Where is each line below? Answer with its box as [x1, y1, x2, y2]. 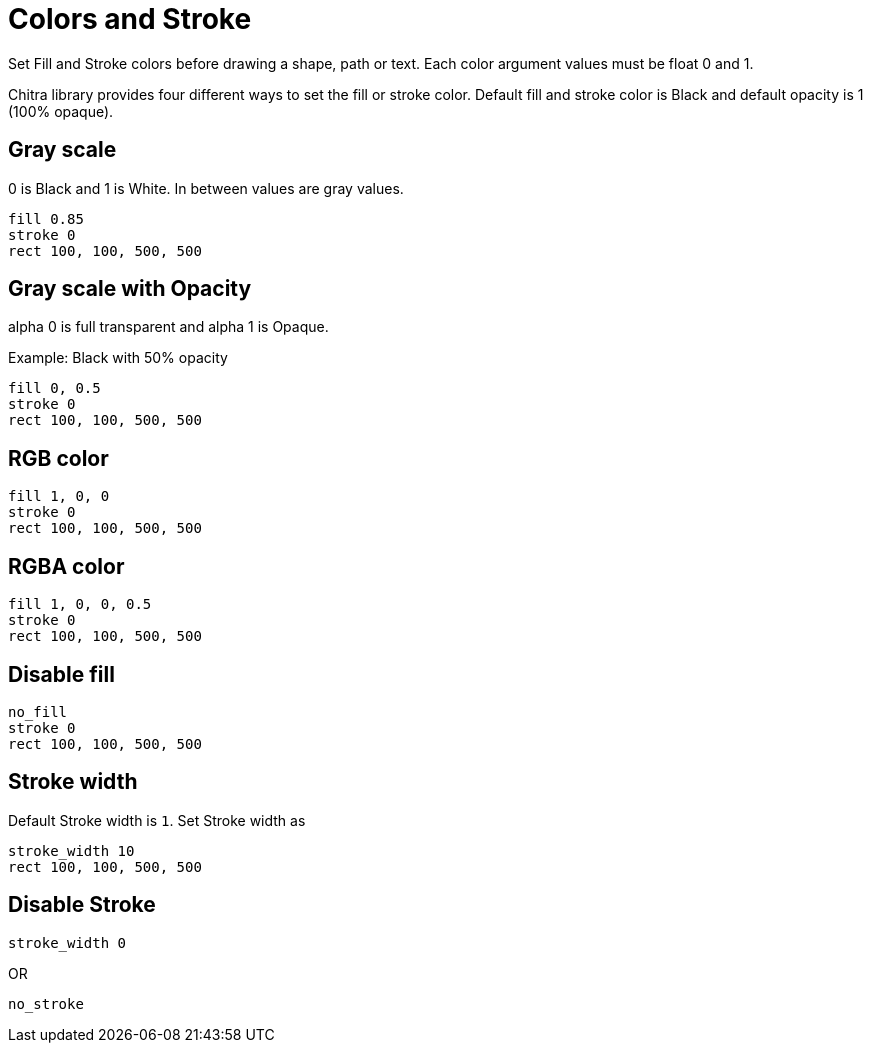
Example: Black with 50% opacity [8, 349, 228, 367]
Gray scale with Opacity [8, 276, 252, 302]
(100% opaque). [8, 102, 114, 120]
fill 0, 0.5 [8, 380, 101, 397]
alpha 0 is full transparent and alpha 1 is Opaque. [8, 318, 329, 336]
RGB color [8, 445, 109, 471]
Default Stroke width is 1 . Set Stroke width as [8, 811, 306, 829]
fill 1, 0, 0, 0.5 [8, 596, 152, 613]
